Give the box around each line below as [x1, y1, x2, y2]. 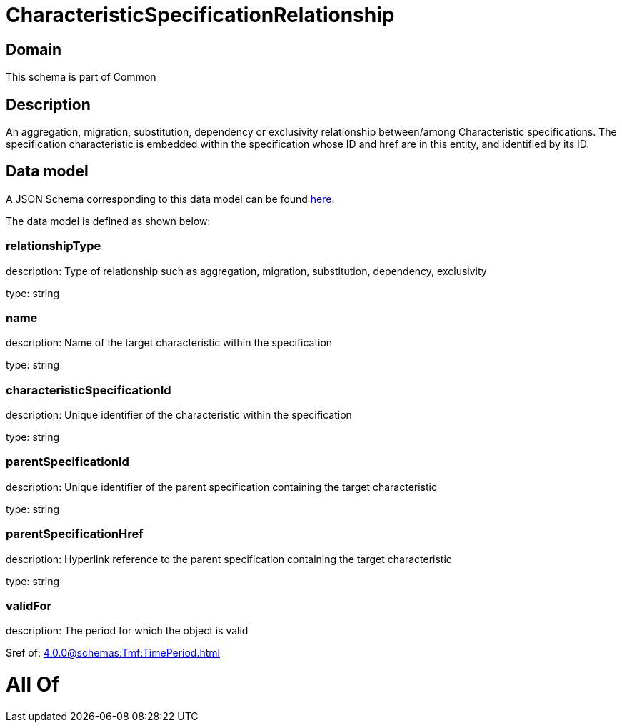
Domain [6, 40, 62, 59]
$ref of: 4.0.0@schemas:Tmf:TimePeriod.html [6, 647, 220, 659]
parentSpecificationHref [6, 527, 144, 542]
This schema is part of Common [6, 71, 156, 84]
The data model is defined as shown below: [6, 214, 211, 227]
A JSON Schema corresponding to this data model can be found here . [6, 192, 335, 205]
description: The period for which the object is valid [6, 624, 249, 637]
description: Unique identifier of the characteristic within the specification [6, 409, 352, 422]
